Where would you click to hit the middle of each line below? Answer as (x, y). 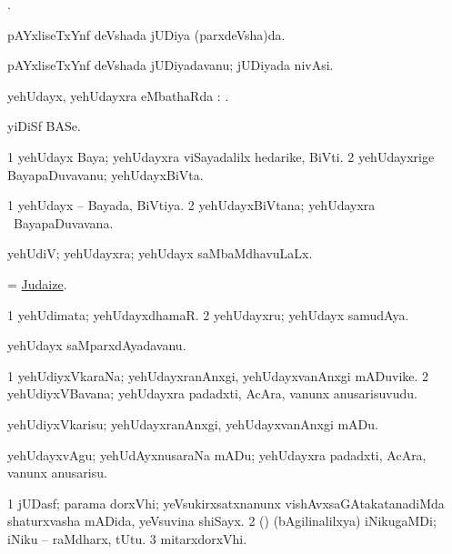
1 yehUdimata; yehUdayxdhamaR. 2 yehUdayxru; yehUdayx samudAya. (208, 314)
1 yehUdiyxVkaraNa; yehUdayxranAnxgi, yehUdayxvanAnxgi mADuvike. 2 (218, 375)
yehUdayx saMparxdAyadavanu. (97, 345)
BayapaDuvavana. (63, 222)
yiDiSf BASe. (44, 126)
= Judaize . (37, 283)
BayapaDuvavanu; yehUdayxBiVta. (105, 174)
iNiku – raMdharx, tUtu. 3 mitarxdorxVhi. (127, 538)
